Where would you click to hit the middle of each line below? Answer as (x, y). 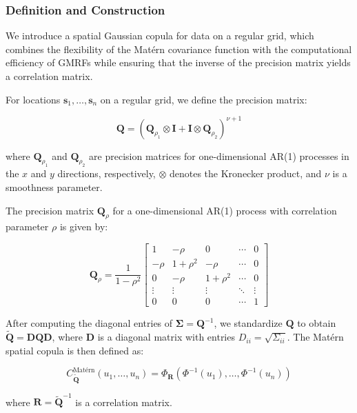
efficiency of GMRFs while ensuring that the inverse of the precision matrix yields (178, 62)
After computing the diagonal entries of (89, 323)
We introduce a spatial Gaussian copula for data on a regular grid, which (160, 36)
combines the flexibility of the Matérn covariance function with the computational (179, 49)
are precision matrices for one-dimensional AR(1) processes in (219, 155)
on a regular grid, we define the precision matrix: (204, 99)
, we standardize (248, 323)
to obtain (317, 323)
